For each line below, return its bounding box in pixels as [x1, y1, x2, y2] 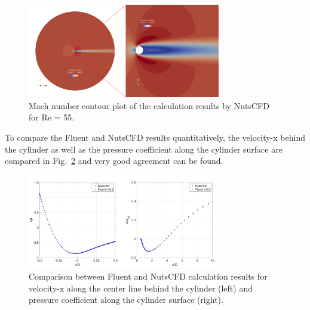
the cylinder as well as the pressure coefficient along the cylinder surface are [5, 142, 283, 155]
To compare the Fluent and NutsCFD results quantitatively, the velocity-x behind [5, 131, 305, 144]
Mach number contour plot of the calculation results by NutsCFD [29, 99, 269, 111]
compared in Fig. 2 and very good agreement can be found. [5, 154, 223, 167]
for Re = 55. [29, 111, 75, 123]
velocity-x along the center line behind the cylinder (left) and [29, 281, 253, 294]
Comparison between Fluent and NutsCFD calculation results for [29, 270, 268, 282]
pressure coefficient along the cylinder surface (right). [29, 293, 223, 306]
